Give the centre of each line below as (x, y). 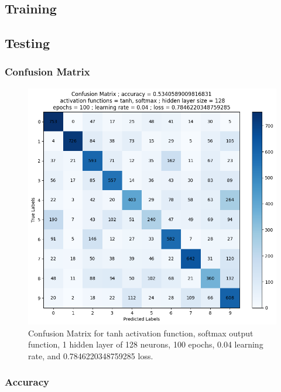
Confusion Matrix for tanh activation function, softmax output (141, 333)
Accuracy (27, 382)
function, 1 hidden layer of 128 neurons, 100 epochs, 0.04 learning (146, 344)
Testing (27, 43)
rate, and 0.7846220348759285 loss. (91, 355)
